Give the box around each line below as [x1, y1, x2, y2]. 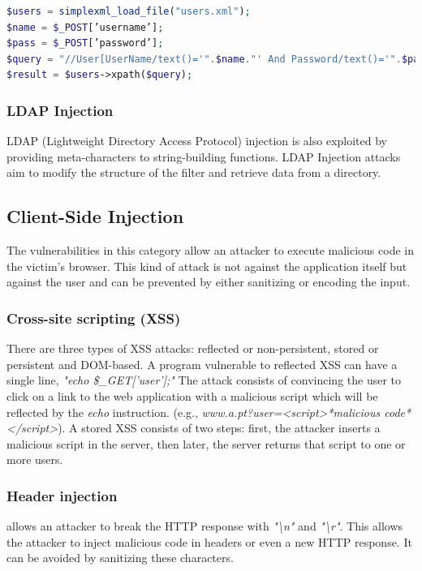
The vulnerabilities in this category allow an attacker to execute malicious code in [6, 242, 414, 259]
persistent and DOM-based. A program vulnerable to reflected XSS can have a [6, 355, 398, 372]
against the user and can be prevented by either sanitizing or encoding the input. [6, 273, 411, 290]
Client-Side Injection [6, 204, 184, 229]
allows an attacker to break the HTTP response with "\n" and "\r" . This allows [6, 517, 403, 535]
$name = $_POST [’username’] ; [6, 21, 164, 33]
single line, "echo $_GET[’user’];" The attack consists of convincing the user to [6, 371, 402, 389]
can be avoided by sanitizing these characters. [6, 549, 234, 566]
